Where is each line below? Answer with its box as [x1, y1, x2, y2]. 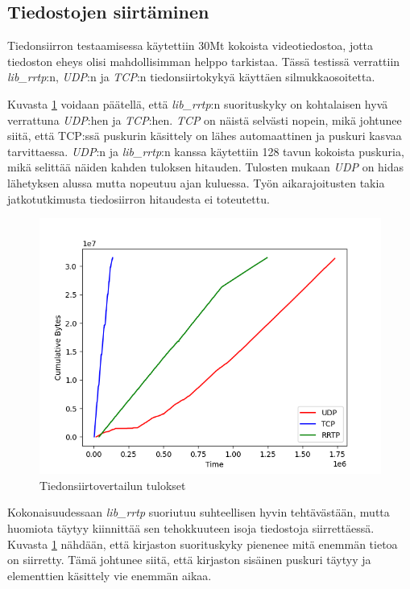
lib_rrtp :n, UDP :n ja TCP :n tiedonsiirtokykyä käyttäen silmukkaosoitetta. [7, 68, 375, 85]
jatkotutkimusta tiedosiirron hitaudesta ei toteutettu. [7, 190, 270, 207]
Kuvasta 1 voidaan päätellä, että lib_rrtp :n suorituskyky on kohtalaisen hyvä [7, 95, 388, 112]
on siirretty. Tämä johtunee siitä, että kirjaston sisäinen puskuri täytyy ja [7, 551, 371, 568]
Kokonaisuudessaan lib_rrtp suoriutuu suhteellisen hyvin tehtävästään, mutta [7, 504, 390, 521]
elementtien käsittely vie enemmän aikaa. [7, 566, 212, 583]
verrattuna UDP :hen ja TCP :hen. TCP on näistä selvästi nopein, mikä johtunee [7, 111, 402, 128]
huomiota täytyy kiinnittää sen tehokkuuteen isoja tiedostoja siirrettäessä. [7, 519, 375, 536]
